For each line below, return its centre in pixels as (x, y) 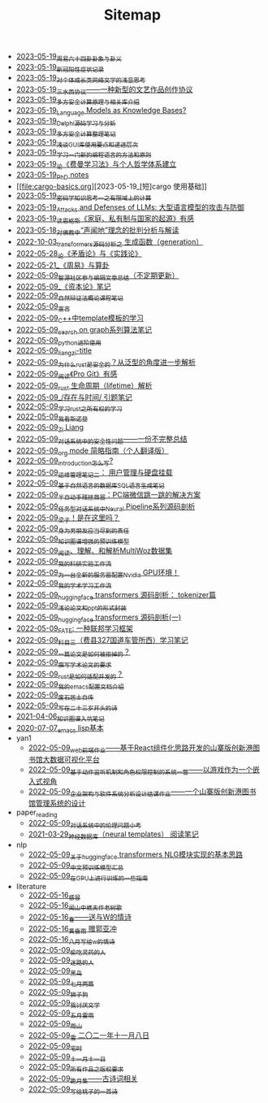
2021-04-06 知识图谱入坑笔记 (60, 717)
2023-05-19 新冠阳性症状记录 (60, 68)
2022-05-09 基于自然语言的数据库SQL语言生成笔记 (90, 484)
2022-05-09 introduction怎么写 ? (65, 462)
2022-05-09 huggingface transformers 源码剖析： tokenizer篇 (116, 596)
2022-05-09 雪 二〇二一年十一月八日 (89, 1036)
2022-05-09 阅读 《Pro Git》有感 (67, 374)
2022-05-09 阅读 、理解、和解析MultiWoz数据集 (94, 551)
